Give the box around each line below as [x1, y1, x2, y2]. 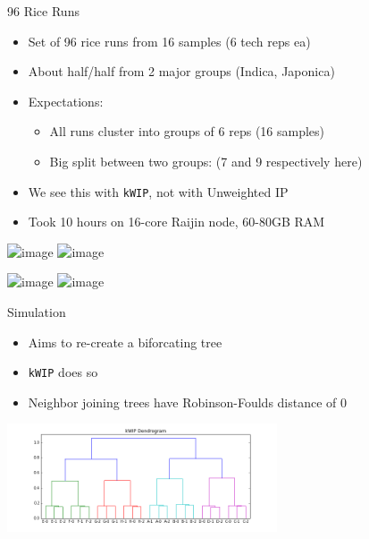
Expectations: [28, 91, 104, 110]
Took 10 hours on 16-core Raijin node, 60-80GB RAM [28, 212, 325, 231]
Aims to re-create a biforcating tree [28, 332, 222, 351]
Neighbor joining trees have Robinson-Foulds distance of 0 [28, 392, 348, 411]
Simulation [7, 303, 66, 321]
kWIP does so [28, 363, 98, 381]
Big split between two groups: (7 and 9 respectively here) [49, 151, 363, 170]
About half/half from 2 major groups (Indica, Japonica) [28, 62, 335, 81]
